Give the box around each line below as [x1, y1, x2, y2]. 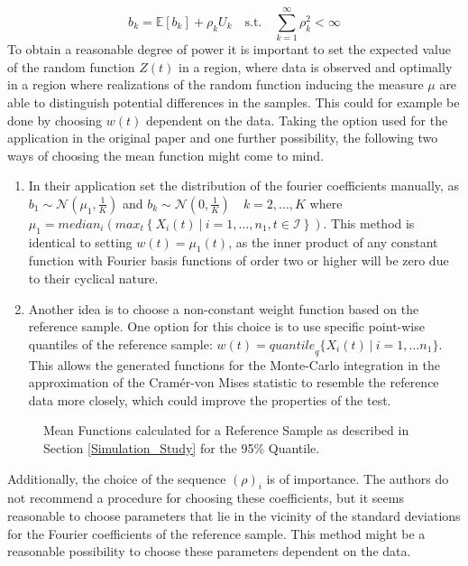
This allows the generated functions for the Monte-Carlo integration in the [28, 355, 440, 374]
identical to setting [28, 232, 133, 251]
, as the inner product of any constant [228, 232, 438, 251]
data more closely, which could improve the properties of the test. [28, 390, 391, 409]
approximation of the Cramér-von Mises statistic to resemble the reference [28, 373, 439, 392]
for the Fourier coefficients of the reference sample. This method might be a [7, 524, 426, 543]
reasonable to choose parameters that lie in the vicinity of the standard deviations [7, 506, 461, 524]
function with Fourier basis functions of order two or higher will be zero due [28, 251, 449, 270]
